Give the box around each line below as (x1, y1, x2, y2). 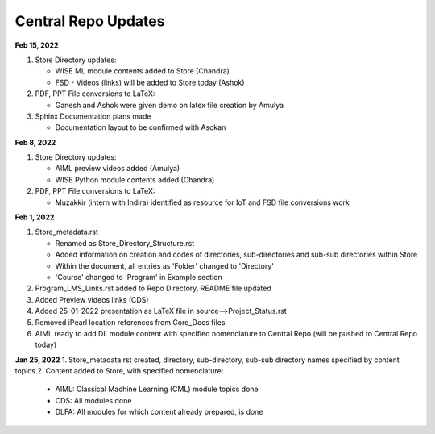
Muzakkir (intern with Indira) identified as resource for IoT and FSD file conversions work (55, 198, 350, 207)
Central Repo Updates (14, 12, 165, 30)
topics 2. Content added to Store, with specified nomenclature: (14, 366, 224, 376)
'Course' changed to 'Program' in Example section (55, 272, 223, 282)
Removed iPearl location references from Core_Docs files (35, 317, 226, 327)
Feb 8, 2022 (14, 137, 56, 147)
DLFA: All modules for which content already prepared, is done (55, 407, 263, 417)
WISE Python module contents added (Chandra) (55, 174, 215, 185)
